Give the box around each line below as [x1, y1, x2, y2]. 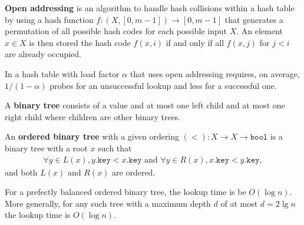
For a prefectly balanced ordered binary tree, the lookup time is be [5, 186, 246, 198]
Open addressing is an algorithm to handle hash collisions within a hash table [5, 2, 295, 14]
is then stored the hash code [29, 36, 131, 48]
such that [98, 141, 132, 154]
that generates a [224, 13, 283, 25]
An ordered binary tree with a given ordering [5, 130, 180, 143]
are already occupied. [5, 48, 81, 60]
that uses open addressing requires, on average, [130, 67, 300, 80]
